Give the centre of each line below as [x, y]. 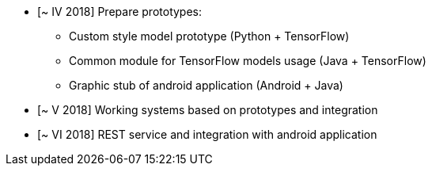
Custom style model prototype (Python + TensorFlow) [209, 36]
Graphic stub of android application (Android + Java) [206, 85]
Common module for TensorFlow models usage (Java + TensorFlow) [248, 61]
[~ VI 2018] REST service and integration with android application [207, 134]
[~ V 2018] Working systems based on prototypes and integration [208, 110]
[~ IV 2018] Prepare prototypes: [120, 11]
